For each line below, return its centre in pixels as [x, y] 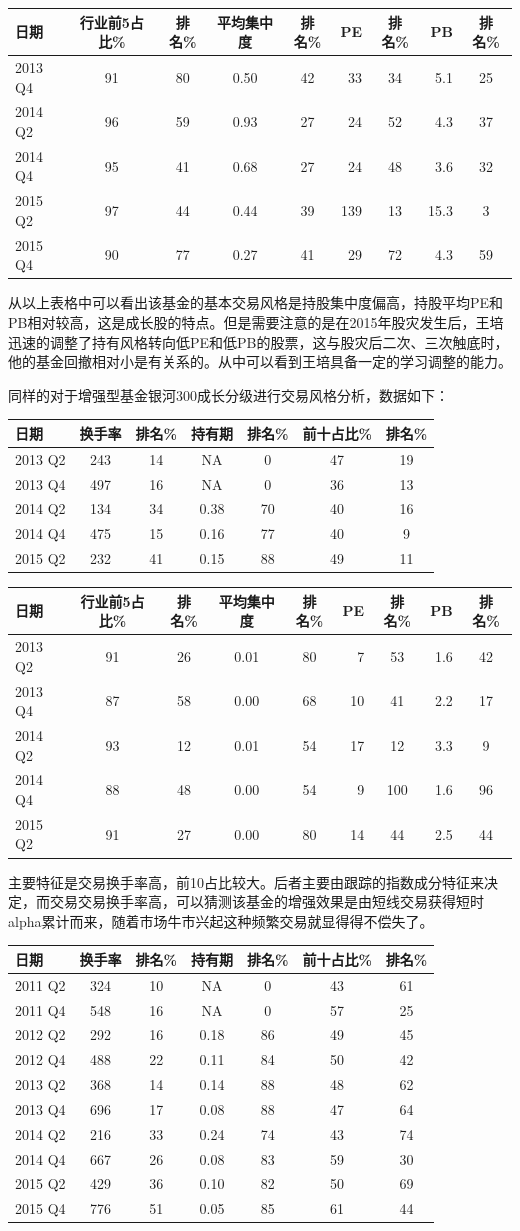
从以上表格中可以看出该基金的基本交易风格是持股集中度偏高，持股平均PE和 [256, 302]
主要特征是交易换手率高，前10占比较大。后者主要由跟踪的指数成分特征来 [246, 881]
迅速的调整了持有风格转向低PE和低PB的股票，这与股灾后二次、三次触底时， [258, 341]
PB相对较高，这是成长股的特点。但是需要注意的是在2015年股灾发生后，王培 [256, 321]
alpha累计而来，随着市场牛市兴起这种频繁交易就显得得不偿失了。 [221, 920]
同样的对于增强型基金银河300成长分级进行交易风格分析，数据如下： [228, 394]
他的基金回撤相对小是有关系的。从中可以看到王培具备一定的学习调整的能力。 [260, 361]
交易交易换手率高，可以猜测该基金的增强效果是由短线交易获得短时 [266, 901]
